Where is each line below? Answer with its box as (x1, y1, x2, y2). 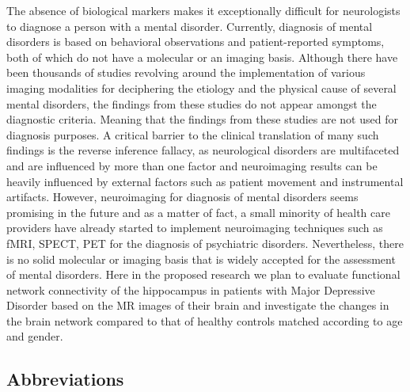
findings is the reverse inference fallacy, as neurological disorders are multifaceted (6, 142, 400, 158)
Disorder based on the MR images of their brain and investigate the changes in (6, 297, 389, 314)
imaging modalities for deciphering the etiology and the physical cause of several (6, 79, 397, 96)
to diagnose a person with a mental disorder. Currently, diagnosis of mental (6, 17, 373, 34)
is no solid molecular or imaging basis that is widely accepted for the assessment (6, 250, 396, 267)
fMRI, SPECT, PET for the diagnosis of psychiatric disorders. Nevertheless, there (6, 234, 404, 251)
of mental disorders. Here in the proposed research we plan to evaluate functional (6, 266, 401, 283)
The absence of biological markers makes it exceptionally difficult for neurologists (6, 2, 401, 18)
